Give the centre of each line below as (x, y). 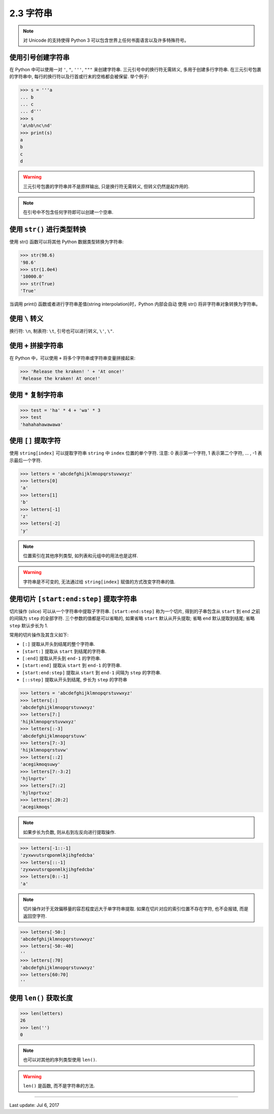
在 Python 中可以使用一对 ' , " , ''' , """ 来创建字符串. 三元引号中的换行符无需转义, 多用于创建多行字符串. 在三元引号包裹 (135, 69)
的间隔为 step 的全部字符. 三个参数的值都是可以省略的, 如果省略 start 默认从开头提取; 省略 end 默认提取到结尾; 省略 (132, 618)
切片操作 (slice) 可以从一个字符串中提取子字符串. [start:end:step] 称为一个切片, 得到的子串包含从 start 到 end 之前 (135, 611)
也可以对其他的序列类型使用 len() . (60, 1060)
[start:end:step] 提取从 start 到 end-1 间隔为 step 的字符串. (92, 672)
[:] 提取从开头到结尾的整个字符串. (59, 644)
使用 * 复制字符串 (36, 395)
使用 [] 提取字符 (35, 441)
